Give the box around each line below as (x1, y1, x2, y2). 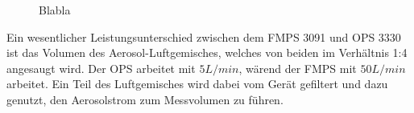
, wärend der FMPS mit (238, 59, 357, 76)
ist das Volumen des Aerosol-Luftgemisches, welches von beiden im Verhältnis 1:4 (6, 44, 408, 61)
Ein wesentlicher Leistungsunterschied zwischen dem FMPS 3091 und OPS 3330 (6, 28, 401, 45)
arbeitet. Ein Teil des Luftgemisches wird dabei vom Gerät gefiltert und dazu (6, 75, 388, 92)
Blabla (39, 2, 71, 18)
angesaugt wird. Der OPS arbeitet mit (6, 59, 196, 76)
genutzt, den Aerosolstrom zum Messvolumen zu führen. (6, 91, 284, 107)
